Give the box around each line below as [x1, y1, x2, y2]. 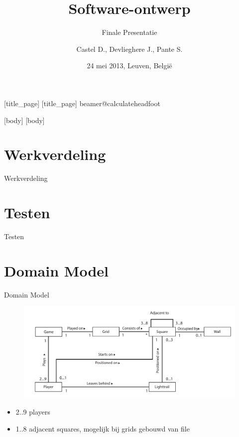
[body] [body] [4, 115, 45, 125]
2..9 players [15, 407, 50, 417]
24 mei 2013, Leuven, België [87, 60, 172, 71]
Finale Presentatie [102, 27, 157, 37]
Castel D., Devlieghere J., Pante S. [76, 43, 183, 54]
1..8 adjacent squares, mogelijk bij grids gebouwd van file [15, 423, 190, 434]
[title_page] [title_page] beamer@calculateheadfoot [4, 98, 160, 108]
